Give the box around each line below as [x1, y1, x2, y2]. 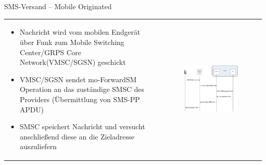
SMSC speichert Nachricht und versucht [19, 121, 145, 132]
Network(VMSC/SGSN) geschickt [19, 57, 126, 67]
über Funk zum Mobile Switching [19, 36, 124, 47]
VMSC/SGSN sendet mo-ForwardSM [19, 74, 137, 84]
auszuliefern [19, 141, 57, 152]
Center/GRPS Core [19, 46, 81, 57]
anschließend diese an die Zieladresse [19, 131, 135, 142]
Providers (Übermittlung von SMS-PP [19, 93, 140, 104]
